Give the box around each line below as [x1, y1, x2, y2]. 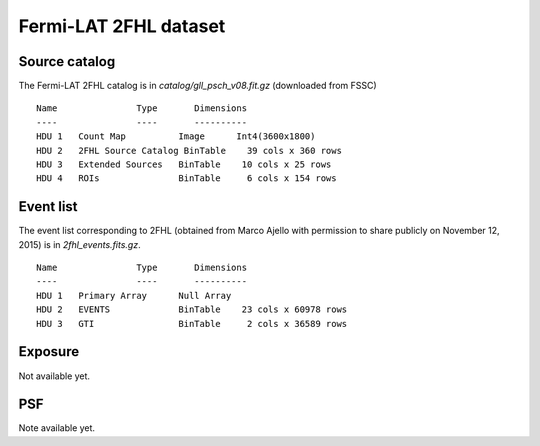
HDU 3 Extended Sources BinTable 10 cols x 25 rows [36, 159, 332, 170]
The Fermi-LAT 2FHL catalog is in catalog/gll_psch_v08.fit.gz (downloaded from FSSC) [18, 80, 377, 92]
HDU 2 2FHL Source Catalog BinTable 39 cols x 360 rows [36, 145, 342, 156]
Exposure [18, 343, 80, 360]
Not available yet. [18, 370, 90, 382]
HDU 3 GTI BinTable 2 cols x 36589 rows [36, 318, 348, 329]
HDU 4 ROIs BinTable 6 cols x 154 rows [36, 173, 337, 184]
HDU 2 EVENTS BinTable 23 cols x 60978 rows [36, 304, 348, 315]
